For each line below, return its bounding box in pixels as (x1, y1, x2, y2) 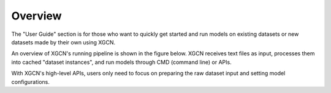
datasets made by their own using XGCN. (11, 38, 116, 46)
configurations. (11, 78, 50, 85)
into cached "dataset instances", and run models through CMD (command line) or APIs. (11, 58, 232, 66)
